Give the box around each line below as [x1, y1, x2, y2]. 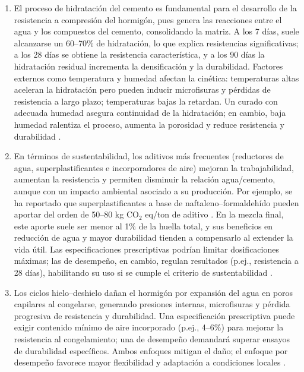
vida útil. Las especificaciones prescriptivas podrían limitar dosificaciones [14, 242, 279, 255]
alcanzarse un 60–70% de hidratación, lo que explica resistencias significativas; [14, 36, 299, 49]
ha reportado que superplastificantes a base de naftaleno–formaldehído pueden [14, 196, 299, 209]
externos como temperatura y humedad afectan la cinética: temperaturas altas [14, 71, 299, 84]
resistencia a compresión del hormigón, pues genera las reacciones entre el [14, 13, 282, 26]
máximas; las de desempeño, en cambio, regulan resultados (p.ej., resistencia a [14, 254, 299, 267]
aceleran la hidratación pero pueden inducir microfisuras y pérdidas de [14, 83, 271, 96]
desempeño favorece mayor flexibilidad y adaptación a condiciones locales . [14, 356, 286, 368]
